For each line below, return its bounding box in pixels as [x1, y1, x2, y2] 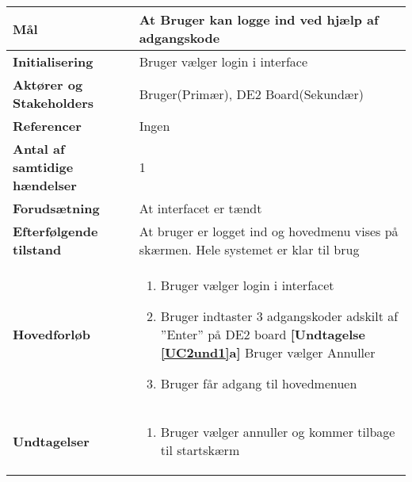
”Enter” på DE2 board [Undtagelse [160, 325, 365, 343]
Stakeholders [13, 94, 93, 112]
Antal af [13, 140, 65, 158]
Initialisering [13, 52, 93, 71]
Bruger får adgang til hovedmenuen [160, 374, 357, 392]
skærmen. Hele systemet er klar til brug [139, 240, 360, 258]
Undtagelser [13, 431, 90, 450]
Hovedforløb [13, 325, 90, 343]
